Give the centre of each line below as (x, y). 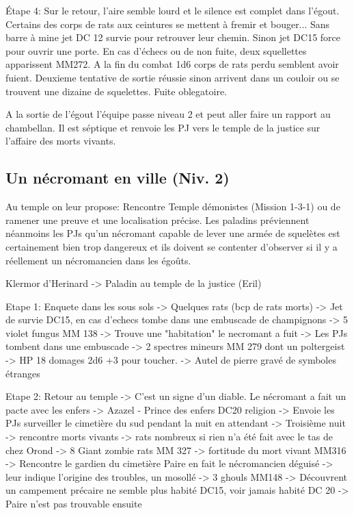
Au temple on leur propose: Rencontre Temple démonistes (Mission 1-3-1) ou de (173, 206)
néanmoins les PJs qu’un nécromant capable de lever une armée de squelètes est (173, 233)
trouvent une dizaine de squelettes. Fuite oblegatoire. (116, 91)
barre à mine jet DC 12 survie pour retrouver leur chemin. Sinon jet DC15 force (173, 37)
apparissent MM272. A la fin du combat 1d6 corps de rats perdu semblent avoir (172, 64)
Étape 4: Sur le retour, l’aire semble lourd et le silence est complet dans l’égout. (173, 10)
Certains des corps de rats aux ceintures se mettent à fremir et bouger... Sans (168, 24)
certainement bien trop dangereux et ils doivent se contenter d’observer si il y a (172, 246)
